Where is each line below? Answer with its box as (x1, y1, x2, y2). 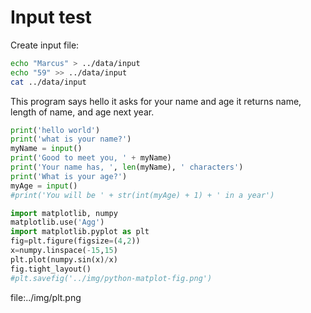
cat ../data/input (10, 77, 87, 87)
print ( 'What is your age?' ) (10, 171, 128, 181)
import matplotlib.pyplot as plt (10, 227, 150, 237)
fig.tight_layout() (10, 264, 92, 274)
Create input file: (10, 39, 80, 51)
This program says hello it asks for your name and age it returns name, (10, 95, 302, 107)
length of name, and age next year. (10, 106, 155, 118)
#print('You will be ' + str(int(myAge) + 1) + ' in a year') (10, 190, 275, 200)
